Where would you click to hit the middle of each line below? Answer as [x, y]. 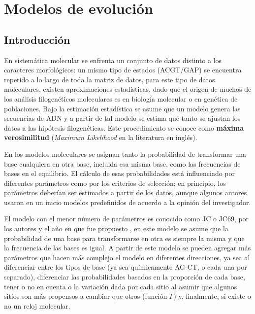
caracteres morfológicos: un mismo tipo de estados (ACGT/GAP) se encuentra [123, 70]
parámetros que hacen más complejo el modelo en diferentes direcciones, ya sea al [127, 257]
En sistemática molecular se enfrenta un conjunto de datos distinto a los [113, 60]
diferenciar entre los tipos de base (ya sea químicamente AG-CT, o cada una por [126, 267]
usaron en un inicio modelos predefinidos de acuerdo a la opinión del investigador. [127, 202]
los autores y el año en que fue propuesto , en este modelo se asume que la [116, 228]
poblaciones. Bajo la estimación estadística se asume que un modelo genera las [122, 108]
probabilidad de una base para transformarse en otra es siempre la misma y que [124, 238]
